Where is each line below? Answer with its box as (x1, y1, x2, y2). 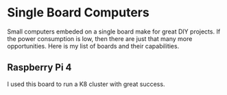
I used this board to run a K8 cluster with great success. (7, 80, 165, 88)
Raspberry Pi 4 (7, 62, 72, 73)
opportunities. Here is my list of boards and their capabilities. (7, 42, 180, 50)
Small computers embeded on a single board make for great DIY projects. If (7, 27, 221, 36)
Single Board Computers (7, 5, 150, 21)
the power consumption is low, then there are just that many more (7, 34, 193, 42)
